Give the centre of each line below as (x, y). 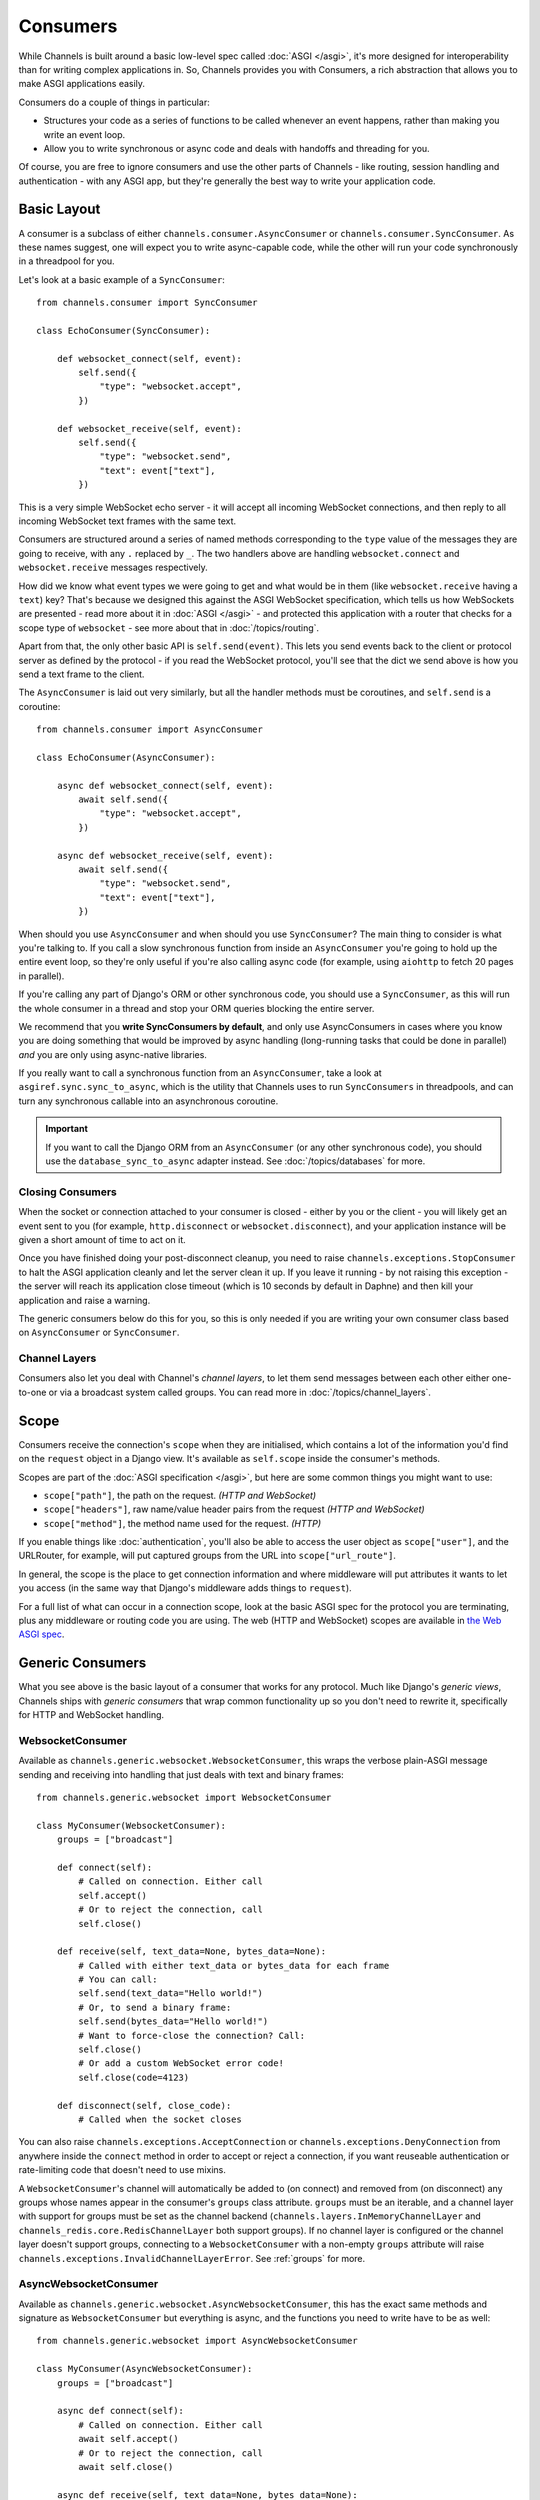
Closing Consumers (67, 1192)
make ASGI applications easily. (81, 84)
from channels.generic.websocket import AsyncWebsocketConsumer (197, 2341)
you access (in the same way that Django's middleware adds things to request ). (185, 1588)
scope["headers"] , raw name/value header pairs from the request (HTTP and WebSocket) (234, 1509)
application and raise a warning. (84, 1300)
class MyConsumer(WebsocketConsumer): (131, 1825)
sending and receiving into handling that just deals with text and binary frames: (181, 1774)
